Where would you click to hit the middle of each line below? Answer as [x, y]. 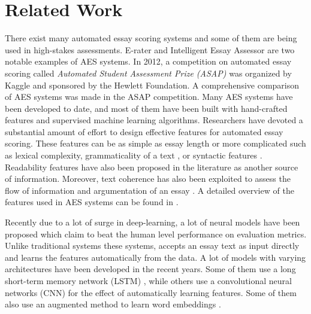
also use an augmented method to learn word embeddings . [113, 304]
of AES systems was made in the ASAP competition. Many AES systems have [149, 97]
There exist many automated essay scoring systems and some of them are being [151, 38]
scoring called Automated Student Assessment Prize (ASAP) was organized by [148, 73]
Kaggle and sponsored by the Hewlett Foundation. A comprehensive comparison [152, 85]
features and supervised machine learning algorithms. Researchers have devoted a [154, 120]
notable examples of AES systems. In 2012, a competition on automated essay [148, 61]
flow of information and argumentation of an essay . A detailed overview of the [150, 190]
